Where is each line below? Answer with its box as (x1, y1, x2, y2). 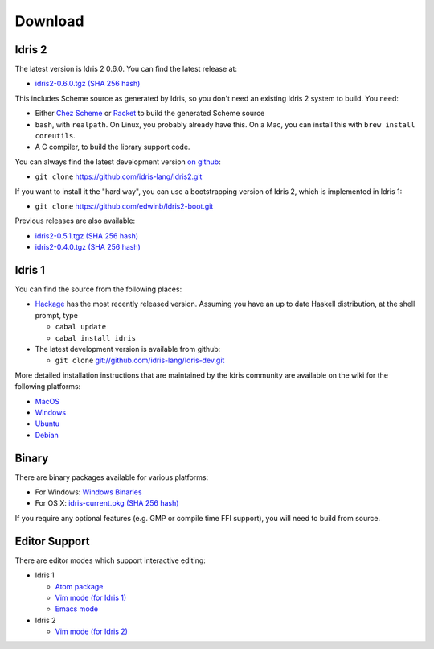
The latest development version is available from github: (35, 345, 221, 353)
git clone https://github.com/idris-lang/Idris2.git (35, 172, 203, 181)
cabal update (55, 322, 107, 332)
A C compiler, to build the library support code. (35, 142, 190, 152)
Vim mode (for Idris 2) (55, 626, 129, 636)
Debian (35, 430, 59, 440)
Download (14, 12, 84, 30)
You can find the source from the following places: (14, 284, 182, 294)
